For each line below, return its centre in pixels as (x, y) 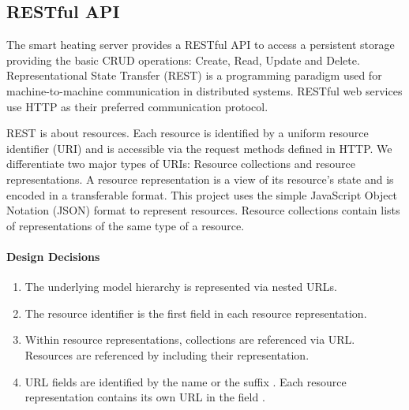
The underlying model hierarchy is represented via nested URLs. (181, 287)
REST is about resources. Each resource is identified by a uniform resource (188, 133)
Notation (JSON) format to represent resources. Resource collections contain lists (203, 210)
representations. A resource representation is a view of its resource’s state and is (200, 179)
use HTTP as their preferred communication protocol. (137, 106)
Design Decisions (53, 256)
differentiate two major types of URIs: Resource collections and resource (181, 164)
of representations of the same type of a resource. (126, 225)
